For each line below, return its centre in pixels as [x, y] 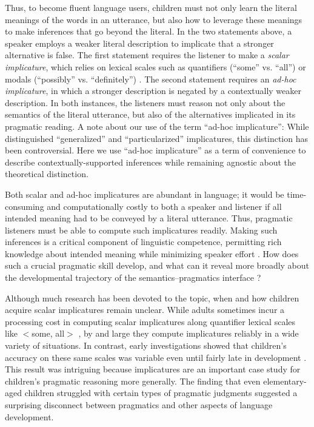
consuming [25, 206]
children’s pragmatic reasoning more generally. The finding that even [133, 381]
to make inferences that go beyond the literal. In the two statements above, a [149, 31]
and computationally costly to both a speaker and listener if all [164, 206]
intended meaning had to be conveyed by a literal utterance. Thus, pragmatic [149, 218]
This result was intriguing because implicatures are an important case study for [153, 369]
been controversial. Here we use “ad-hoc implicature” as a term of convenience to [155, 150]
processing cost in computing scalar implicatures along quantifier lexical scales [150, 321]
